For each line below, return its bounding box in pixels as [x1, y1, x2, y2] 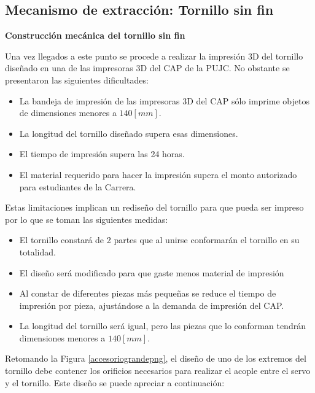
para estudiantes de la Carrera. [19, 180, 136, 193]
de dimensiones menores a [19, 106, 117, 119]
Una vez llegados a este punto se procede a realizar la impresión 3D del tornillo [5, 49, 303, 62]
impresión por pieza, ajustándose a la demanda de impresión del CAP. [19, 298, 284, 311]
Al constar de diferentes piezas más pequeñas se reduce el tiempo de [19, 287, 276, 300]
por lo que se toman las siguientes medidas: [5, 212, 168, 225]
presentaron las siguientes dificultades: [5, 73, 149, 86]
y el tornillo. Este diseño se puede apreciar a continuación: [5, 376, 225, 389]
